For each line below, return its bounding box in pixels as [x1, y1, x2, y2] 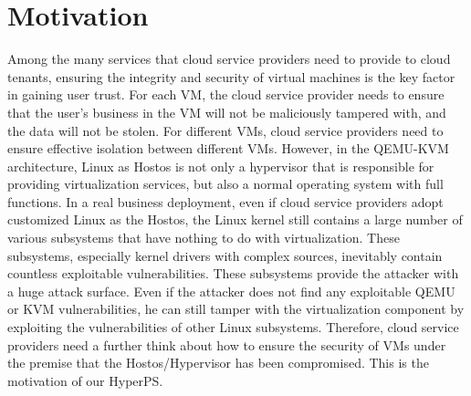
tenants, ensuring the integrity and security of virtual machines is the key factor [7, 67, 455, 86]
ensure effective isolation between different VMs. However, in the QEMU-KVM [7, 139, 449, 158]
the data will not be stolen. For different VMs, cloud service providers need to [7, 120, 444, 140]
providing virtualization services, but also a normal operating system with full [7, 174, 444, 193]
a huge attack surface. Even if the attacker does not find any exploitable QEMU [7, 281, 455, 300]
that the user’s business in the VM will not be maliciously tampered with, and [7, 102, 446, 121]
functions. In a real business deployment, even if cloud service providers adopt [7, 192, 444, 211]
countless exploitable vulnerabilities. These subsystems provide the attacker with [7, 264, 459, 283]
